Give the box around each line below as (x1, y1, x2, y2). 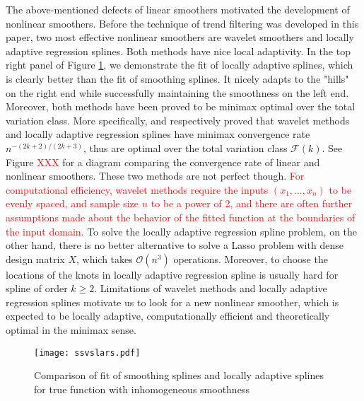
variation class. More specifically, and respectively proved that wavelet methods (6, 112, 350, 127)
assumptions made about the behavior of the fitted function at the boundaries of (6, 209, 356, 224)
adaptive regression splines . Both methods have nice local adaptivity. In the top (6, 43, 351, 58)
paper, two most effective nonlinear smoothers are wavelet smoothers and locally (6, 30, 354, 45)
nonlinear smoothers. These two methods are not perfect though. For (6, 168, 305, 183)
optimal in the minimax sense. (6, 322, 136, 337)
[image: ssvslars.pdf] (34, 347, 141, 358)
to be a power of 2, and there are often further (151, 196, 353, 211)
